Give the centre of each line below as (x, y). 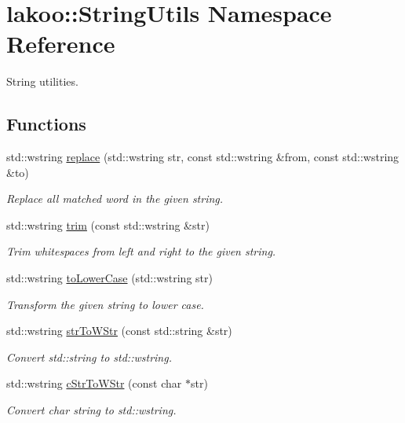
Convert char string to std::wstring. (91, 410)
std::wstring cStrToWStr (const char (94, 383)
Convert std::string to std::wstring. (89, 357)
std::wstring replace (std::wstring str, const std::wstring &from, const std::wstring (203, 157)
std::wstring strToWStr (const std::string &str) (119, 331)
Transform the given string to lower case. (105, 304)
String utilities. (42, 81)
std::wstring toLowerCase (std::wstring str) (109, 278)
